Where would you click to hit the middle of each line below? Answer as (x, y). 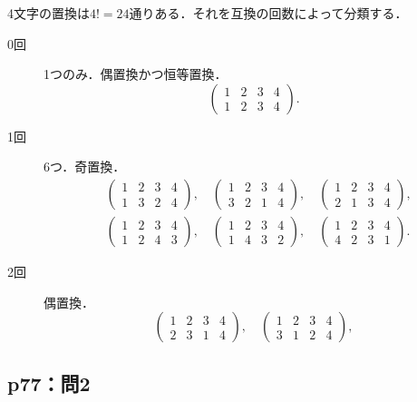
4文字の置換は (48, 13)
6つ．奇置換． (85, 167)
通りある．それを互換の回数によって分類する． (268, 13)
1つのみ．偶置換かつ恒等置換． (136, 74)
